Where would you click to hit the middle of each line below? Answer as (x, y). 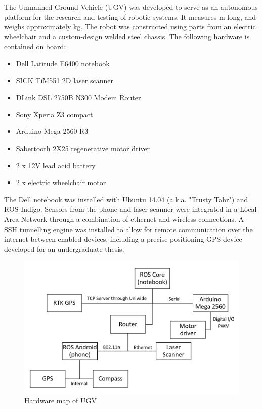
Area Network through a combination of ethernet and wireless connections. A (124, 219)
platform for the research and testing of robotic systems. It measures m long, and (130, 16)
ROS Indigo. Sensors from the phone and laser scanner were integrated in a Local (130, 209)
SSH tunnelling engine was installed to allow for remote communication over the (128, 229)
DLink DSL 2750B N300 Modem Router (78, 97)
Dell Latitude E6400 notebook (63, 63)
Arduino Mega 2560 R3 (52, 131)
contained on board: (35, 46)
